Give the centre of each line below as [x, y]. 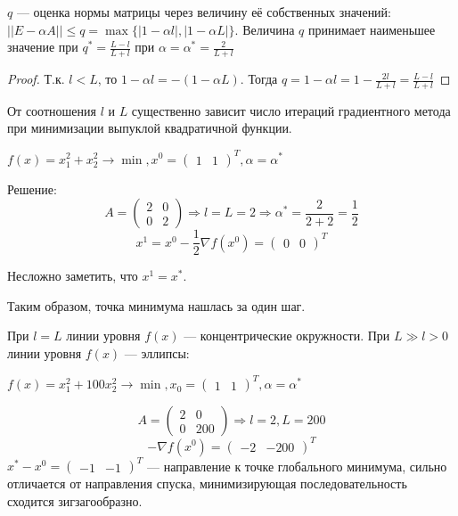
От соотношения [52, 110]
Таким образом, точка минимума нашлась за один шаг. [156, 305]
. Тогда [259, 79]
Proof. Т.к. [36, 79]
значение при [43, 47]
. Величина [265, 29]
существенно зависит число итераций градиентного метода [291, 110]
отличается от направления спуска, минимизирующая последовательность [207, 483]
